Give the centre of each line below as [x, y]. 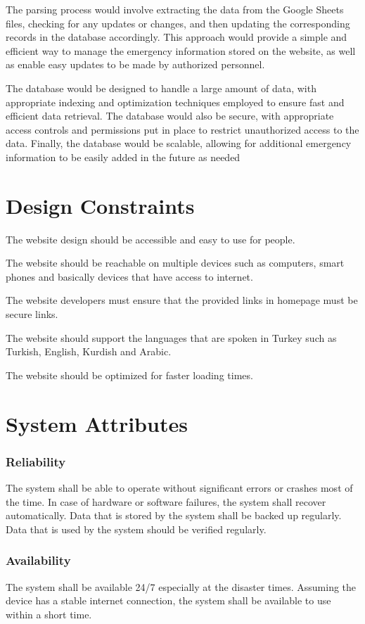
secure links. [32, 314]
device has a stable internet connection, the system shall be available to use [168, 600]
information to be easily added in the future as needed [123, 157]
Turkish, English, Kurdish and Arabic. [89, 351]
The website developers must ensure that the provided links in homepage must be [182, 300]
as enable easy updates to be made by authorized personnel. [135, 64]
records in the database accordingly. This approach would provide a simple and [177, 37]
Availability [38, 560]
